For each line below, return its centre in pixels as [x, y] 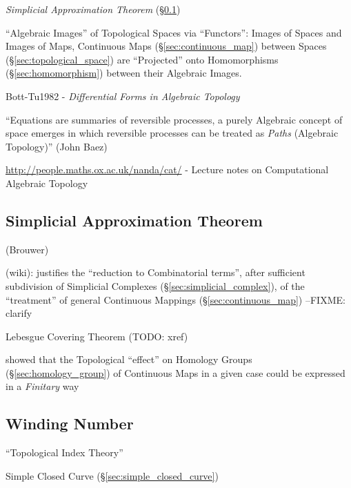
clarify [19, 313]
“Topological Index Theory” [64, 452]
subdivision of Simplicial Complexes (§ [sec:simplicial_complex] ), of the [155, 285]
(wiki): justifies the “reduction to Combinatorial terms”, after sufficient [156, 272]
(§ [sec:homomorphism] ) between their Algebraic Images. [124, 73]
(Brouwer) [27, 249]
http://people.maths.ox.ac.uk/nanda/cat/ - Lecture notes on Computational [167, 169]
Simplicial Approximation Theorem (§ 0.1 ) [93, 9]
